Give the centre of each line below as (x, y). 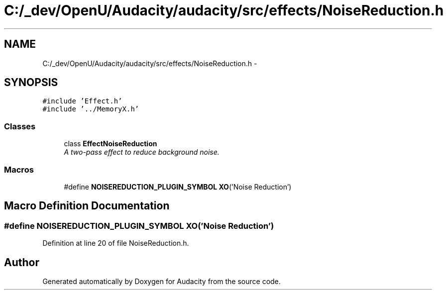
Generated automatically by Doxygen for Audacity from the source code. (162, 281)
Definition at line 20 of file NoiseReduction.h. (116, 243)
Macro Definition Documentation (87, 206)
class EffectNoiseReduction (111, 144)
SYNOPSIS (31, 83)
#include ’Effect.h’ (82, 101)
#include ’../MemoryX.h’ (91, 109)
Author (22, 262)
